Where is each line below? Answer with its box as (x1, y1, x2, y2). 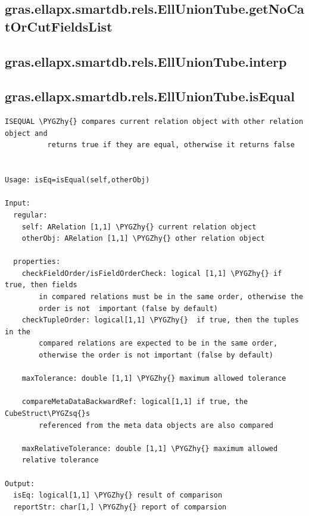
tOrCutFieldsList (5, 17, 113, 35)
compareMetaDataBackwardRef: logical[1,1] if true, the (21, 397, 248, 406)
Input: (5, 199, 30, 208)
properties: (13, 257, 61, 266)
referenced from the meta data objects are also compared (39, 421, 274, 430)
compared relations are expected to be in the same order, (39, 339, 278, 348)
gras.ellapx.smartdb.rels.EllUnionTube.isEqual (5, 87, 295, 105)
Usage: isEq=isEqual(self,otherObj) (5, 176, 150, 185)
